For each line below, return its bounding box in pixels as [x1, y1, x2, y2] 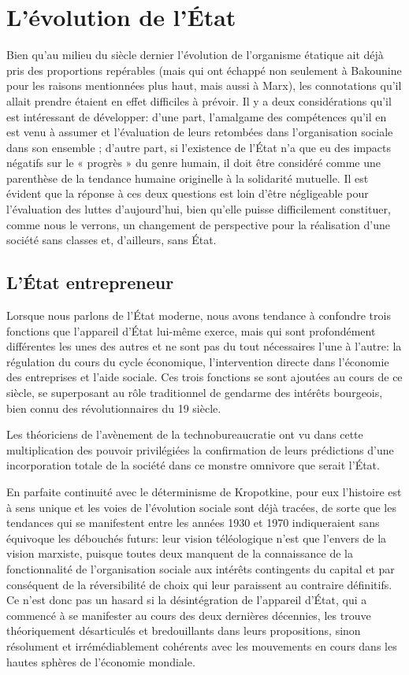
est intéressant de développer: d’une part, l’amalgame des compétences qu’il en [6, 108, 387, 124]
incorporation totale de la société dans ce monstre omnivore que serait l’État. [6, 457, 380, 473]
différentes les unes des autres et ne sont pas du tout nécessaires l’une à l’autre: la [6, 338, 402, 354]
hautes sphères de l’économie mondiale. [6, 653, 195, 669]
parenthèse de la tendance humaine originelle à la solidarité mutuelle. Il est [6, 169, 369, 186]
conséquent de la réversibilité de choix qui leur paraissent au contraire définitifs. [6, 576, 392, 592]
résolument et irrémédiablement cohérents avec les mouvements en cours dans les [6, 637, 397, 654]
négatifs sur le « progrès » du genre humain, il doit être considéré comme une [6, 154, 381, 171]
